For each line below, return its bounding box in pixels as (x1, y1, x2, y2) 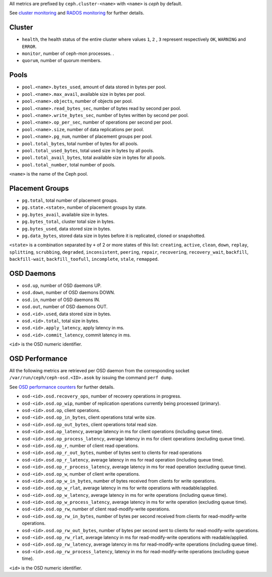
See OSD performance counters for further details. (9, 384, 115, 390)
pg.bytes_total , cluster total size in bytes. (22, 218, 115, 224)
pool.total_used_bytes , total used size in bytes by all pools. (22, 147, 155, 153)
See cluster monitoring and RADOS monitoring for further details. (9, 10, 145, 16)
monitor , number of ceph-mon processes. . (22, 50, 114, 56)
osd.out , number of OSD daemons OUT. (22, 304, 108, 310)
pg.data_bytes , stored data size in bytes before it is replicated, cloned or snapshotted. (22, 233, 206, 239)
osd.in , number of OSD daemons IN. (22, 297, 100, 303)
